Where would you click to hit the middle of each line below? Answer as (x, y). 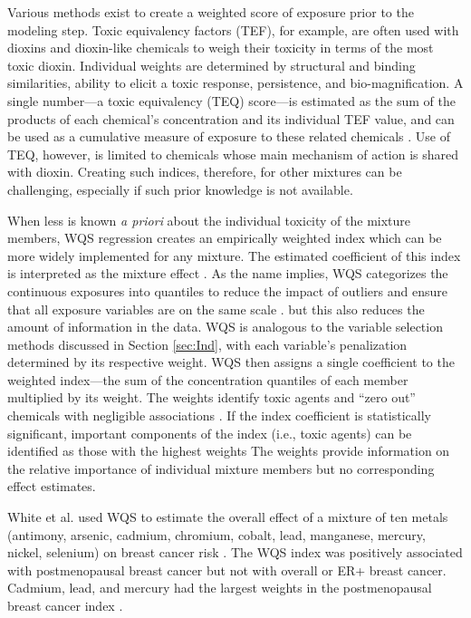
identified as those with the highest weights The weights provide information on (229, 451)
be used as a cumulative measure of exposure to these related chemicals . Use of (229, 136)
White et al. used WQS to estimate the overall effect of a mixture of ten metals (228, 517)
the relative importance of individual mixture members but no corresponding (221, 468)
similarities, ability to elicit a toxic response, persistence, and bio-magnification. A (235, 83)
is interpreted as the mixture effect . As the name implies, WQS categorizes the (228, 273)
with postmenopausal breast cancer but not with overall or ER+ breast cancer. (227, 570)
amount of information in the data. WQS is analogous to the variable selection (225, 327)
